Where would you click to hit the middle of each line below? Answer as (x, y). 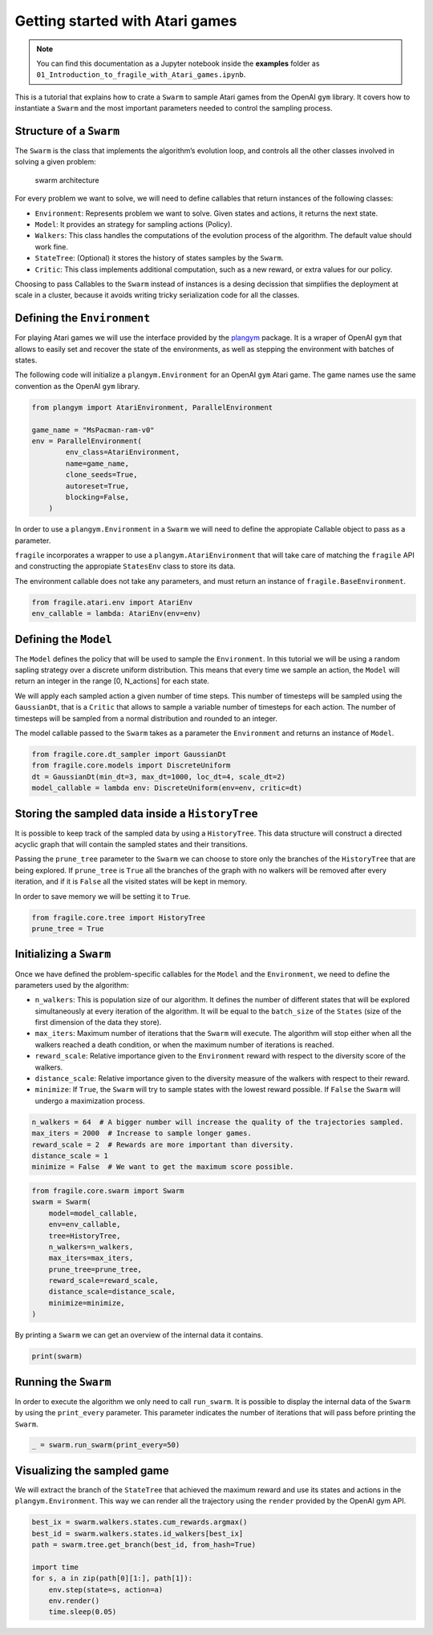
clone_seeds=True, (101, 475)
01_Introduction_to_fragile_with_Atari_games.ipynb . (141, 75)
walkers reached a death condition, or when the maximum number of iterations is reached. (184, 1044)
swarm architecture (67, 180)
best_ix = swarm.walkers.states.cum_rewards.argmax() (140, 1522)
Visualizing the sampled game (92, 1470)
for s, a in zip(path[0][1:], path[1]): (112, 1578)
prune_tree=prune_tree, (95, 1269)
